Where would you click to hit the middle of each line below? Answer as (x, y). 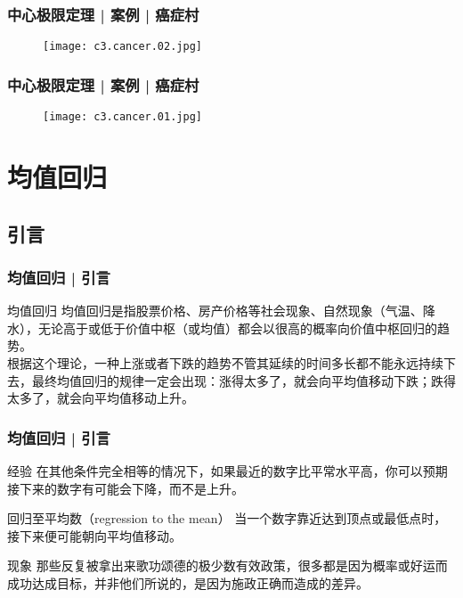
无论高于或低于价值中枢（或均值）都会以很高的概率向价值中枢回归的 (237, 328)
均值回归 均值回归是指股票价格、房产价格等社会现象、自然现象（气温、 (215, 311)
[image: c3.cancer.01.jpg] (122, 117)
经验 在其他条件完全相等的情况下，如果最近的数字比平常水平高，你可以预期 (227, 470)
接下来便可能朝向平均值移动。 (94, 535)
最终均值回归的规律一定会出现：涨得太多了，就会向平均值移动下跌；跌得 (244, 380)
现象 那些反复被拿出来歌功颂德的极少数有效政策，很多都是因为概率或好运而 (227, 565)
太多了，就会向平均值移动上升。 (101, 398)
